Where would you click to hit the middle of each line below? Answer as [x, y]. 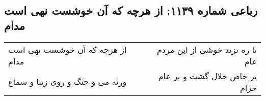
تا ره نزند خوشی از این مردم [207, 49]
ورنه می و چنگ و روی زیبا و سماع [68, 82]
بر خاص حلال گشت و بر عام [207, 76]
